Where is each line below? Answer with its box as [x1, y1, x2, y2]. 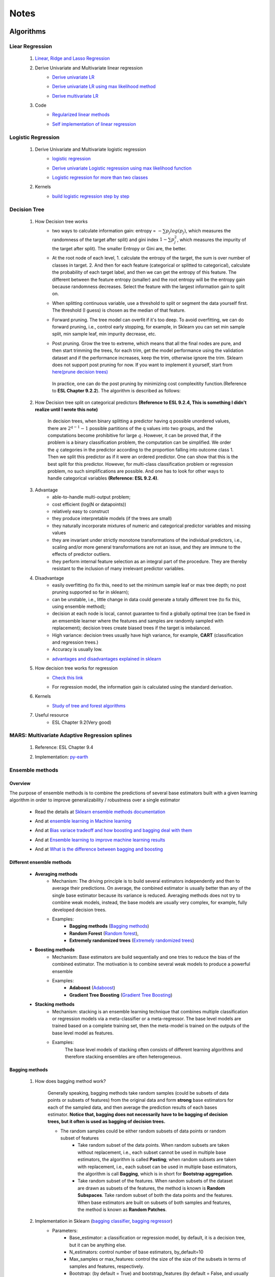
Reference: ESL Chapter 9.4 [35, 744, 94, 750]
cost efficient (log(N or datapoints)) [52, 501, 127, 507]
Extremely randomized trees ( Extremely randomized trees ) [69, 937, 195, 943]
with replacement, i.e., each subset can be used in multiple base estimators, [77, 1164, 237, 1170]
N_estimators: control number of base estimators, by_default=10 [69, 1249, 204, 1255]
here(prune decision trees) [52, 369, 108, 375]
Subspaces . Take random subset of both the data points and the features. [77, 1192, 233, 1198]
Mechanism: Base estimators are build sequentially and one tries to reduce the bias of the [52, 954, 240, 960]
